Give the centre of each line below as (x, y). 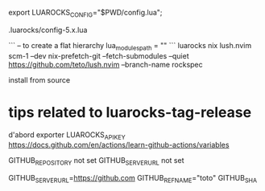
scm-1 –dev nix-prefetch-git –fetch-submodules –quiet (99, 55)
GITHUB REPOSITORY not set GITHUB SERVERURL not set (96, 162)
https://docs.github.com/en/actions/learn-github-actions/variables (119, 145)
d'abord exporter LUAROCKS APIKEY (67, 135)
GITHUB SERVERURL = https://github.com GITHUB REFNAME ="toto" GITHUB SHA (133, 179)
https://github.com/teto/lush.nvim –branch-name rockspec (106, 64)
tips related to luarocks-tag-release (130, 112)
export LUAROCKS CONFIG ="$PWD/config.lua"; (85, 14)
